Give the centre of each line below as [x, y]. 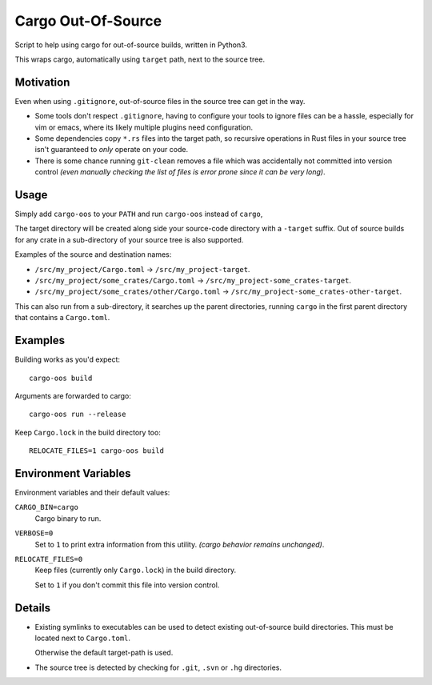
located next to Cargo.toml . [83, 638]
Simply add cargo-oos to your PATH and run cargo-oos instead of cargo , [139, 214]
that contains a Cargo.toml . [62, 318]
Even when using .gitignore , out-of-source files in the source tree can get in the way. [160, 101]
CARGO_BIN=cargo [47, 507]
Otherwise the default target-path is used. [104, 653]
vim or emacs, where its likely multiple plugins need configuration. [144, 127]
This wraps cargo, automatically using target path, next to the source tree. [140, 59]
